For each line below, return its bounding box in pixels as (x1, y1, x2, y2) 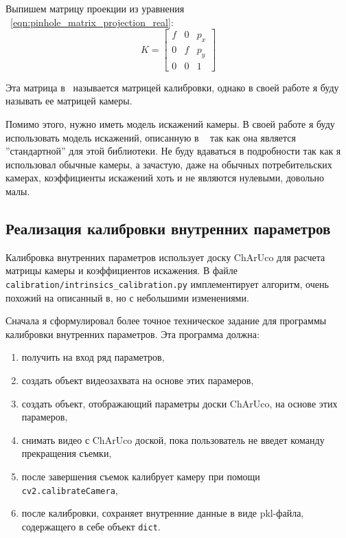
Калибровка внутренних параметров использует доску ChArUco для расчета (5, 249, 325, 264)
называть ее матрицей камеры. (5, 93, 132, 108)
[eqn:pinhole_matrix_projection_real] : (10, 14, 174, 29)
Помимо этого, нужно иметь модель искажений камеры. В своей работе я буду (5, 117, 335, 131)
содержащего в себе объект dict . (21, 519, 161, 533)
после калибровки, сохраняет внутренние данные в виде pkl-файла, (21, 506, 304, 520)
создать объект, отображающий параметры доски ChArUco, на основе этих (21, 396, 338, 410)
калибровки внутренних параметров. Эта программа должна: (5, 326, 259, 341)
